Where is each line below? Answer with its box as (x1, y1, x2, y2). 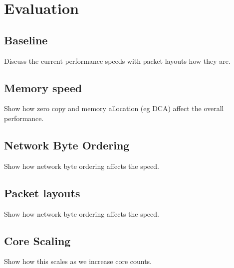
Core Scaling (4, 233, 71, 248)
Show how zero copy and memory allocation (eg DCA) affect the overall (4, 103, 224, 114)
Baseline (4, 32, 48, 47)
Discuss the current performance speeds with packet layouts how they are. (4, 55, 231, 66)
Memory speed (4, 80, 82, 95)
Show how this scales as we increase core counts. (4, 256, 152, 267)
